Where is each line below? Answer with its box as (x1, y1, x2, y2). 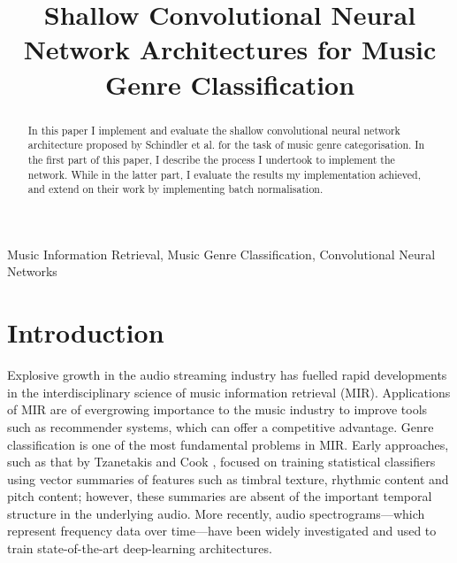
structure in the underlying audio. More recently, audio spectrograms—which (7, 504, 425, 522)
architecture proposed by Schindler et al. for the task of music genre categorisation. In (27, 137, 425, 152)
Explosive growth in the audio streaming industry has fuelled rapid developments (7, 366, 447, 384)
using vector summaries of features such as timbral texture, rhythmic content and (7, 469, 449, 488)
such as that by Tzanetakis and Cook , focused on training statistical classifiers (7, 452, 436, 471)
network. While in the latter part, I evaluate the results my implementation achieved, (27, 166, 421, 181)
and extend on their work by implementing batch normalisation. (27, 181, 324, 197)
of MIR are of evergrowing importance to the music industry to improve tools (7, 400, 428, 419)
